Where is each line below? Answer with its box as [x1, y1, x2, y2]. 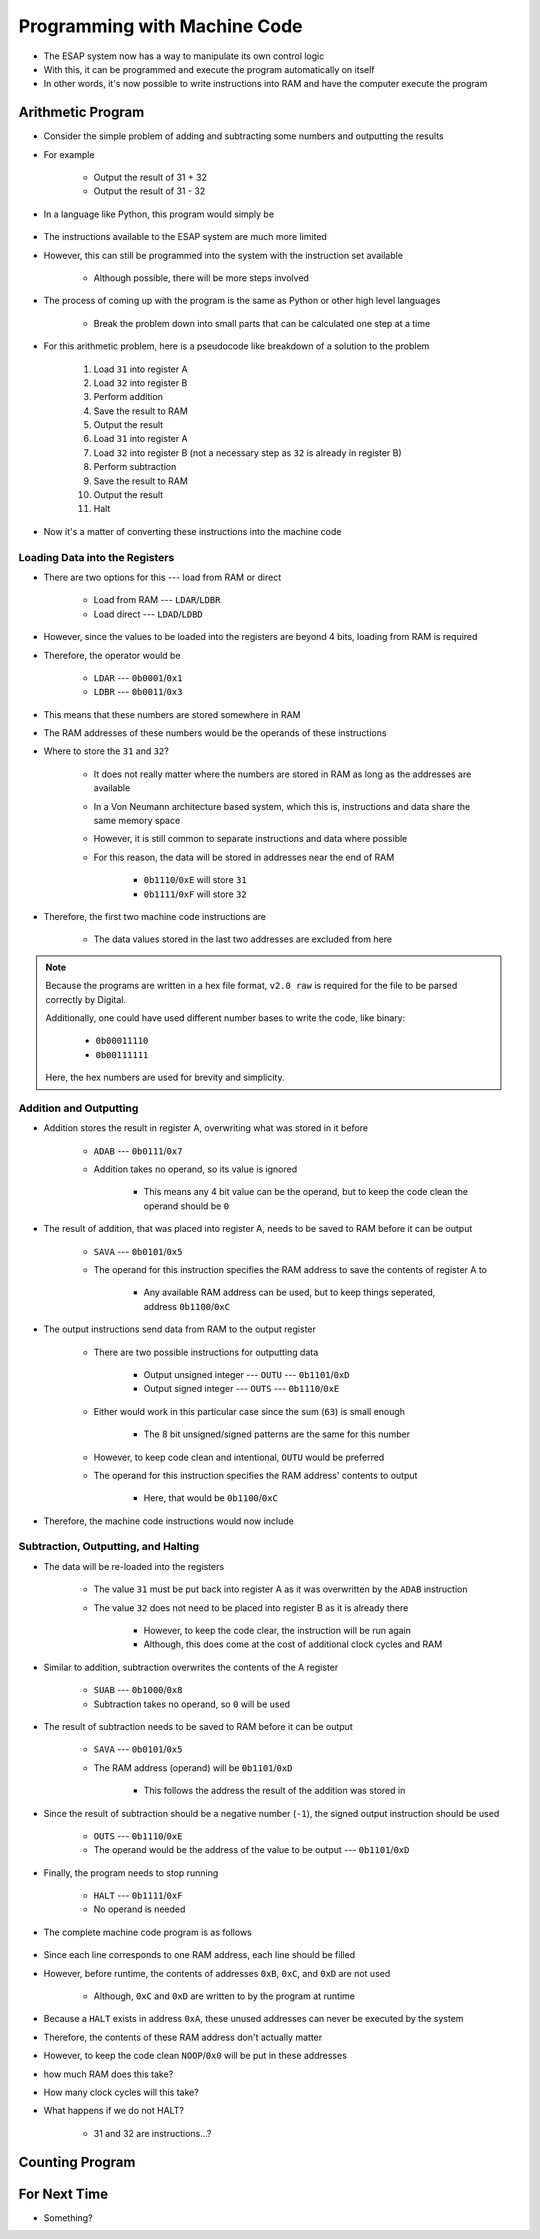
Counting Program [18, 2153, 136, 2170]
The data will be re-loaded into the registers [43, 1560, 225, 1572]
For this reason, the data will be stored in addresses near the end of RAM [93, 851, 395, 863]
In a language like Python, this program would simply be [43, 208, 275, 220]
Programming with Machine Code [18, 15, 304, 37]
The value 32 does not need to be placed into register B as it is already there [93, 1601, 409, 1614]
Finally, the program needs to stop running [43, 1866, 219, 1879]
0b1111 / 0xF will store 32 [143, 888, 247, 900]
